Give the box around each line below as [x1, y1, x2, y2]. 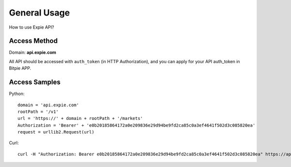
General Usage [9, 7, 70, 18]
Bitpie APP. [9, 66, 32, 71]
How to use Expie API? [9, 24, 54, 30]
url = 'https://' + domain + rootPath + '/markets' [17, 116, 143, 121]
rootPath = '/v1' [17, 109, 59, 114]
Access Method [9, 37, 58, 45]
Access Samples [9, 78, 61, 86]
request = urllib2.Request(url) [17, 129, 95, 135]
